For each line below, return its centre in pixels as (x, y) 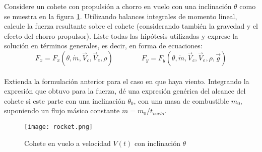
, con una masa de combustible (181, 100)
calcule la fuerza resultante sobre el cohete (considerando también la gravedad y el (131, 26)
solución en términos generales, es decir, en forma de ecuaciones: (103, 46)
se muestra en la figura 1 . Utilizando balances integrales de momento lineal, (121, 16)
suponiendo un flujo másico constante (62, 110)
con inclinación (157, 143)
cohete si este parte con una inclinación (65, 100)
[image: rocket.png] (59, 127)
